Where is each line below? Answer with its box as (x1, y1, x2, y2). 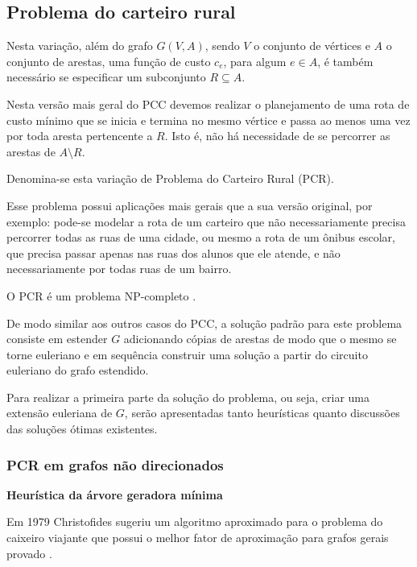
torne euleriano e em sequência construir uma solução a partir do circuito (6, 346, 368, 362)
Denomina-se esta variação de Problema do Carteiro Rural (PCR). (6, 170, 334, 187)
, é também (317, 52, 374, 69)
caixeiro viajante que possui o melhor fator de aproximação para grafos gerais (6, 529, 389, 546)
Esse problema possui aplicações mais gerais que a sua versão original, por (6, 197, 373, 213)
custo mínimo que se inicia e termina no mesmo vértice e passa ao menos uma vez (6, 111, 411, 128)
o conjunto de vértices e (254, 37, 370, 54)
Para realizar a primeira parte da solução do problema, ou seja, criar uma (6, 388, 370, 405)
